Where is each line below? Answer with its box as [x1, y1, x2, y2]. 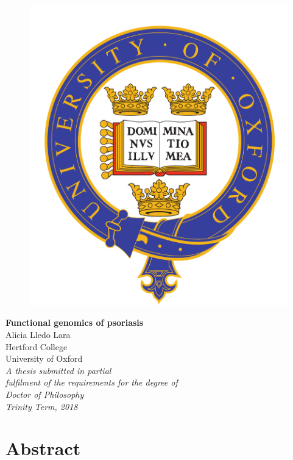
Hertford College [5, 340, 68, 353]
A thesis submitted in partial [5, 364, 111, 376]
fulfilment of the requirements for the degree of [5, 376, 178, 389]
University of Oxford [5, 352, 83, 365]
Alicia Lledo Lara [5, 328, 71, 340]
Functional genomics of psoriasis [5, 316, 144, 329]
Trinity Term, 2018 [5, 400, 78, 412]
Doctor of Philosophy [5, 387, 84, 400]
